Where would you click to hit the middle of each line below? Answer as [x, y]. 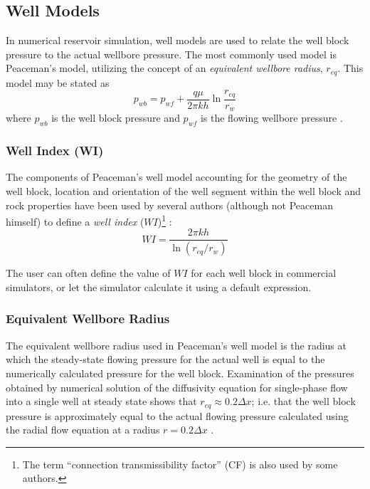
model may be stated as [58, 82]
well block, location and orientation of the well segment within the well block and [184, 190]
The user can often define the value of [88, 273]
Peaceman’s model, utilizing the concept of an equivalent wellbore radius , [164, 68]
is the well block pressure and [116, 118]
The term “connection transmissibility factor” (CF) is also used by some [180, 464]
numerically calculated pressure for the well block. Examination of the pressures [180, 373]
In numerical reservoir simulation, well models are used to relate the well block [178, 40]
